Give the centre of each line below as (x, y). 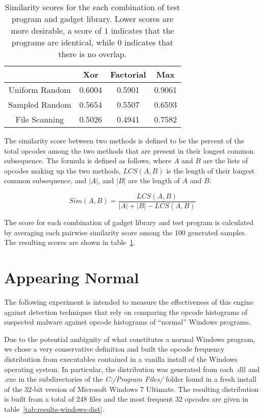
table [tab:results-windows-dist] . (54, 409)
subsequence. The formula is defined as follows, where (88, 161)
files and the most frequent (131, 399)
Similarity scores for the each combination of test (93, 7)
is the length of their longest (210, 170)
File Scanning (40, 119)
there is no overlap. (93, 54)
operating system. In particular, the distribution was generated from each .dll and (132, 369)
